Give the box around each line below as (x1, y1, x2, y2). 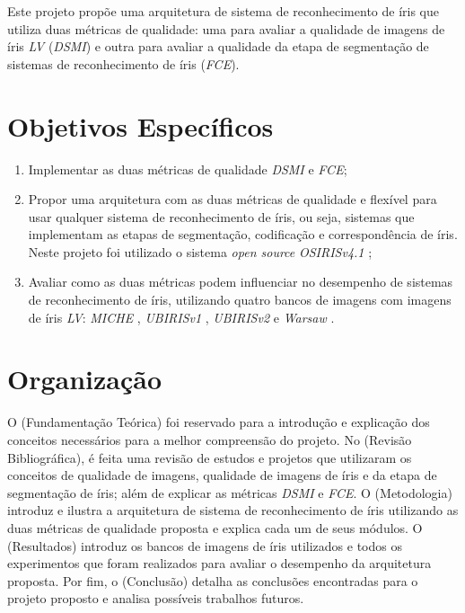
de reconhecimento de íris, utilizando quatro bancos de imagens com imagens (28, 290, 452, 309)
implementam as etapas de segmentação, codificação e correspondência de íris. (28, 225, 458, 244)
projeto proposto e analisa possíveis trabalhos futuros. (7, 589, 304, 608)
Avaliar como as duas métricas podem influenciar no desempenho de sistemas (28, 272, 453, 291)
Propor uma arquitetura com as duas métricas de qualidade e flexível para (28, 190, 437, 209)
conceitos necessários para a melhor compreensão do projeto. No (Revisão (7, 430, 412, 449)
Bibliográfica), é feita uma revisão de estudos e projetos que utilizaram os (7, 448, 412, 466)
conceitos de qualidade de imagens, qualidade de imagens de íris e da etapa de (7, 466, 437, 484)
